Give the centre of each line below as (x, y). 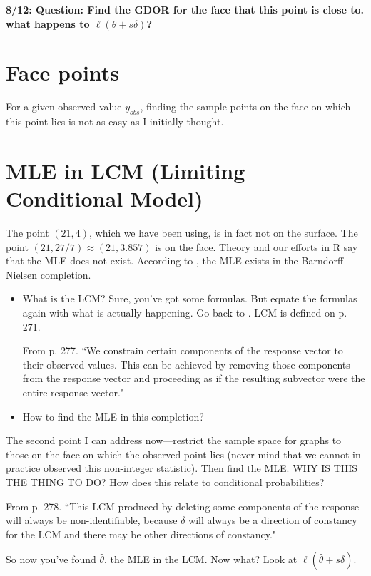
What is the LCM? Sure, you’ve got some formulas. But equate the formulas (190, 298)
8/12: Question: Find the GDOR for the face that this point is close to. (185, 9)
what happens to (48, 23)
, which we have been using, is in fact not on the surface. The (224, 233)
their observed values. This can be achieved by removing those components (186, 364)
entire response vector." (73, 392)
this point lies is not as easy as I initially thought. (115, 122)
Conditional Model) (105, 199)
